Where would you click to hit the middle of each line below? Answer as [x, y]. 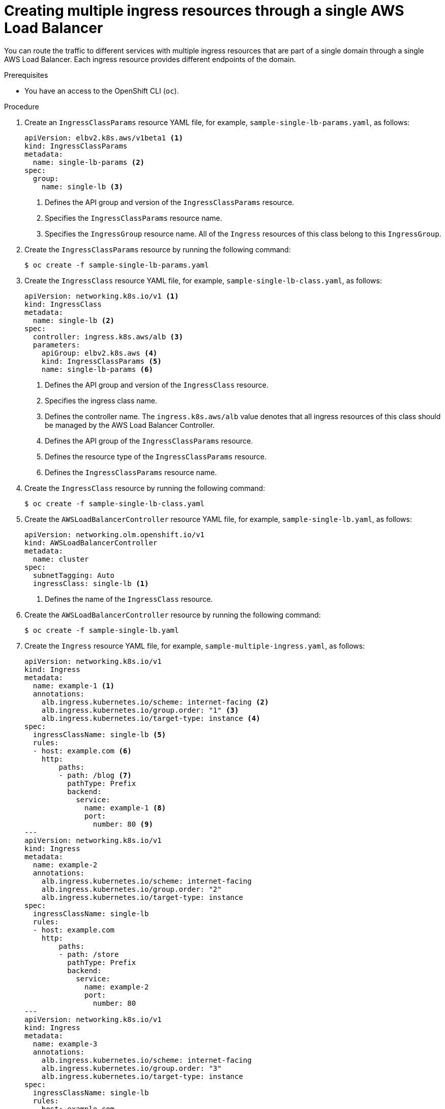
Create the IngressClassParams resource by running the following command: [158, 249]
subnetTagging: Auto [74, 575]
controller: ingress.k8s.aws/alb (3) [108, 337]
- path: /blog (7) [95, 775]
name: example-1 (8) [125, 808]
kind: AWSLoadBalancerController [91, 543]
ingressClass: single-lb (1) [91, 583]
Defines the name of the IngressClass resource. [129, 599]
